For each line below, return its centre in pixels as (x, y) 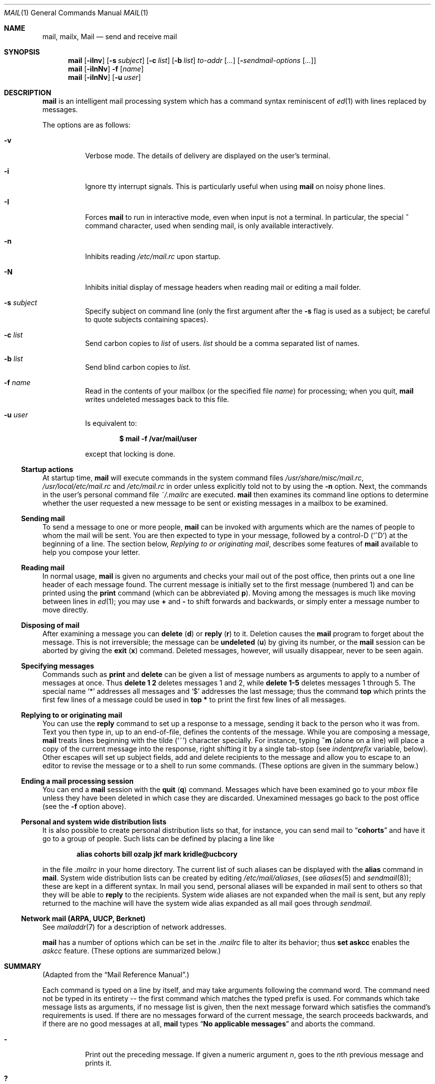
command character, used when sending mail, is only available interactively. (209, 226)
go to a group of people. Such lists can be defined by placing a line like (158, 839)
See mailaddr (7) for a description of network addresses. (134, 927)
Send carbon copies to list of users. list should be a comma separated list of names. (222, 343)
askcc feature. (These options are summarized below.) (132, 951)
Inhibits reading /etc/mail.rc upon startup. (153, 256)
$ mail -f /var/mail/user (158, 439)
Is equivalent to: (111, 423)
